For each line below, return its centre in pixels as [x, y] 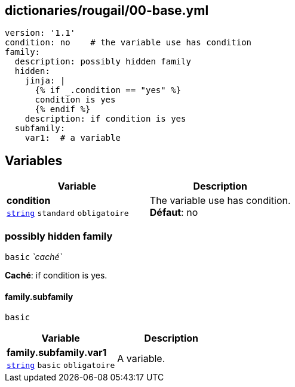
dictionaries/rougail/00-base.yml [107, 10]
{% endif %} [63, 109]
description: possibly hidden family [103, 62]
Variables [34, 160]
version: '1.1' [40, 33]
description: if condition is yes [105, 119]
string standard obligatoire [68, 213]
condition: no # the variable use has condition [128, 43]
